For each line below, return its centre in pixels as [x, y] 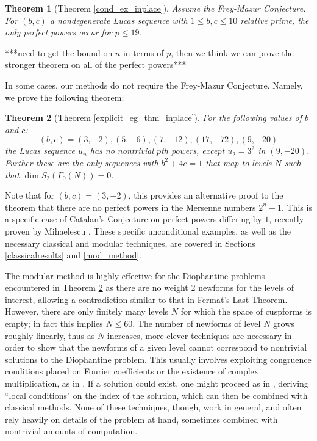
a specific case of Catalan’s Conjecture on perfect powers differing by [134, 219]
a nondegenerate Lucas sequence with [119, 20]
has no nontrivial [122, 151]
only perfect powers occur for [59, 32]
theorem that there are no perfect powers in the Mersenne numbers [130, 207]
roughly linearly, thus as [50, 335]
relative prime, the [275, 20]
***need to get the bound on [59, 52]
